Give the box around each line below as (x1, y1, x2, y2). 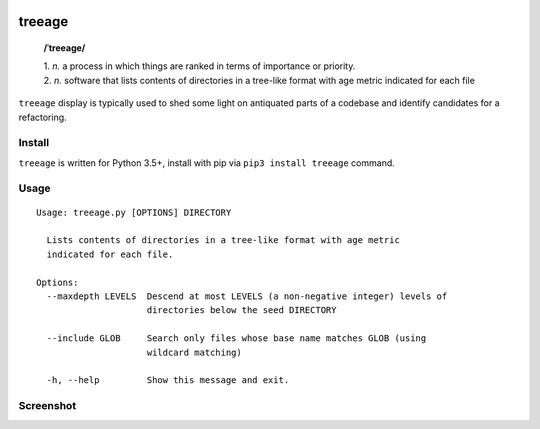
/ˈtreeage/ (43, 42, 86, 54)
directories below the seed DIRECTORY (146, 305, 337, 316)
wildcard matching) (146, 346, 242, 358)
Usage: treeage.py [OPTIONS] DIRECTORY (36, 206, 232, 218)
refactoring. (18, 111, 67, 123)
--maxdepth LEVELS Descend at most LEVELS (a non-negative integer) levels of (46, 291, 448, 302)
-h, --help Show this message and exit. (46, 375, 290, 386)
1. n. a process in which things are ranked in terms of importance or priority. (43, 60, 356, 72)
